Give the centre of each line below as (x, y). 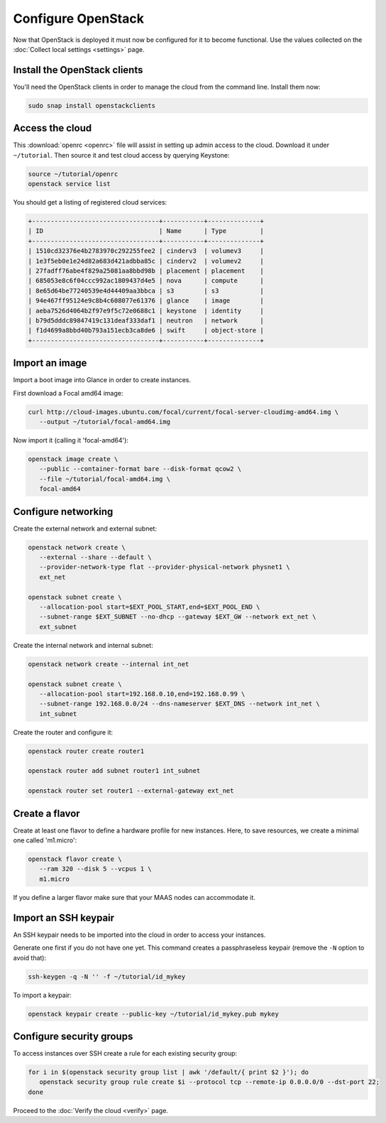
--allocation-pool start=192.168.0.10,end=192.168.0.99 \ (142, 694)
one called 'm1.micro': (45, 840)
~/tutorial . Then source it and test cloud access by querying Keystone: (121, 155)
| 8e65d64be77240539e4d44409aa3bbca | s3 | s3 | (146, 291)
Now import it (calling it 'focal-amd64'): (71, 440)
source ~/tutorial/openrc (73, 174)
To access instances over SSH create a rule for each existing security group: (125, 1053)
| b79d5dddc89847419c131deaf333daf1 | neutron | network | (146, 320)
